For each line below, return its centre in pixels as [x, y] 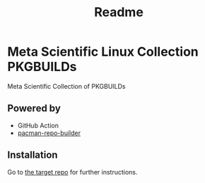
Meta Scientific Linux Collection [103, 52]
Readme [119, 12]
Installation [33, 155]
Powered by [34, 109]
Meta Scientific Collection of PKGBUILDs [66, 86]
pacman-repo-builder [49, 133]
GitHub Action [38, 125]
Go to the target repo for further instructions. [72, 172]
